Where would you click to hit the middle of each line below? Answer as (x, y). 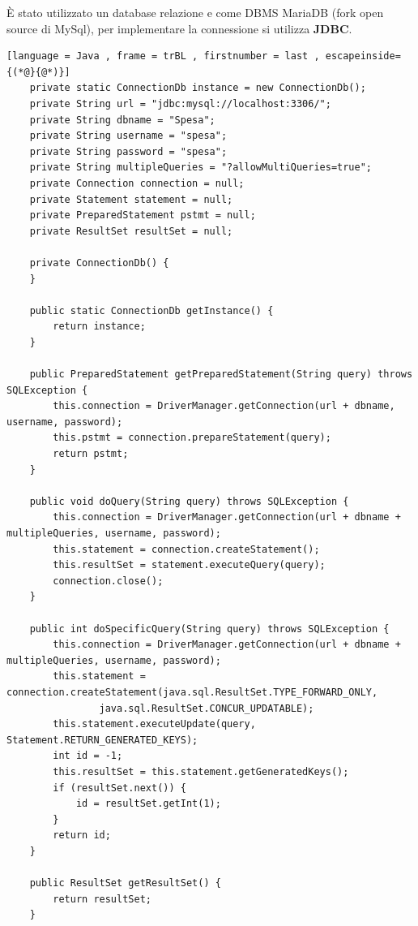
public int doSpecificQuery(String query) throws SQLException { (209, 629)
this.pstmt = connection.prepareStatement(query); (192, 438)
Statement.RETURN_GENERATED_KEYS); (102, 740)
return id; (82, 836)
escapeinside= (363, 56)
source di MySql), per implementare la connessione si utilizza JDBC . (179, 28)
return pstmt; (91, 454)
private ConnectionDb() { (99, 263)
